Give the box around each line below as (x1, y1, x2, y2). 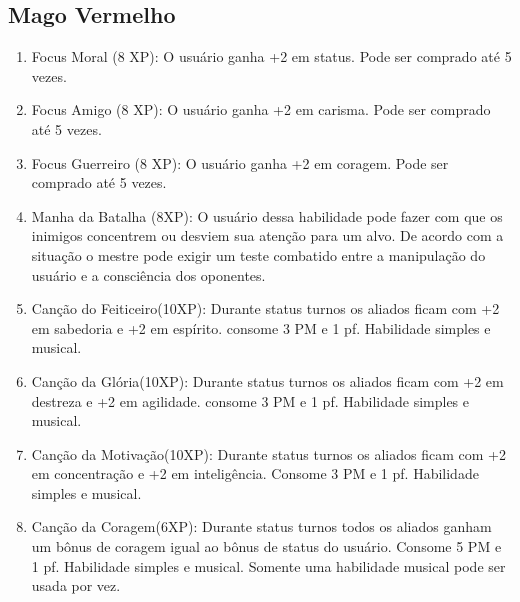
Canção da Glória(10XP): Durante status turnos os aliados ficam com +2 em (31, 370, 504, 391)
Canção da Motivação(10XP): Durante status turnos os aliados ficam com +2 (31, 443, 506, 464)
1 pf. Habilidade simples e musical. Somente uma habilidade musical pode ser (31, 555, 506, 576)
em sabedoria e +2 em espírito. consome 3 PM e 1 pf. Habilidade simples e (31, 317, 491, 338)
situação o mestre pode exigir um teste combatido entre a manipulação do (31, 244, 486, 265)
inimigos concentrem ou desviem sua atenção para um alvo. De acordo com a (31, 225, 504, 246)
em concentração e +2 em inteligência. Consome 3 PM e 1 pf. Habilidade (31, 463, 479, 484)
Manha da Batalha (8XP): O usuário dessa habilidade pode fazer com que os (31, 205, 503, 226)
